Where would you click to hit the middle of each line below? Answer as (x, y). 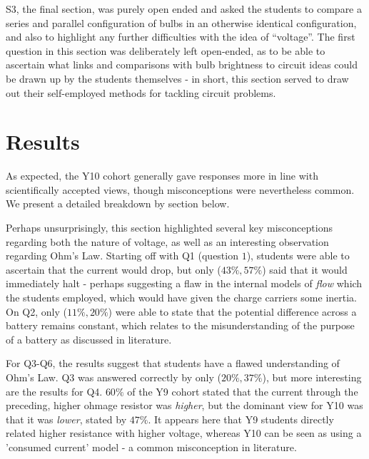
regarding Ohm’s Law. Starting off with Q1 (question (122, 256)
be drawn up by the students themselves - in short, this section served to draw (177, 78)
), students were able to (298, 256)
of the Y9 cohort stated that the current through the (243, 391)
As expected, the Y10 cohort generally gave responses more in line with (162, 176)
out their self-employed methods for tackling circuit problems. (141, 92)
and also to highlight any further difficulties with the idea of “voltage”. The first (181, 37)
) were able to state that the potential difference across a (232, 311)
